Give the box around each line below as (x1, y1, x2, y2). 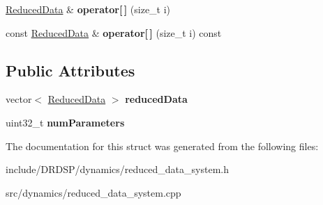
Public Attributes (6, 59, 135, 81)
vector (6, 92, 32, 106)
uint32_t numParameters (6, 115, 125, 129)
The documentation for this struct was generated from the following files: (6, 138, 319, 153)
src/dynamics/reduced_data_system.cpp (6, 185, 181, 199)
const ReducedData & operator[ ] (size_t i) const (6, 25, 222, 40)
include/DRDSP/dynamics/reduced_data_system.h (6, 162, 229, 177)
